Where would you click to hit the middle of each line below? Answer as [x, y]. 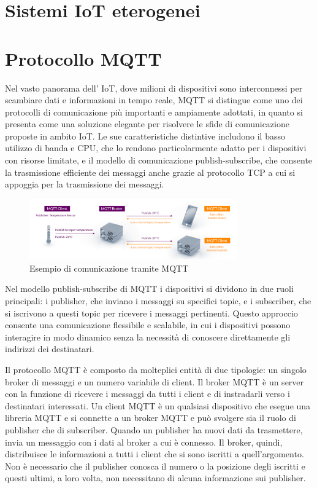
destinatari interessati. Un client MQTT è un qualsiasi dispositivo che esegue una [158, 405]
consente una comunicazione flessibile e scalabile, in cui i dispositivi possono [148, 325]
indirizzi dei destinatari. [50, 349]
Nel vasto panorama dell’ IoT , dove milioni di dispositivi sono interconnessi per [154, 88]
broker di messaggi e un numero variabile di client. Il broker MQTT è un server [155, 381]
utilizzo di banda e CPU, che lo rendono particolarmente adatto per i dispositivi [156, 148]
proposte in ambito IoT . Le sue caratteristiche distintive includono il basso [145, 136]
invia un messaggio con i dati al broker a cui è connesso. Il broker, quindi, [144, 442]
